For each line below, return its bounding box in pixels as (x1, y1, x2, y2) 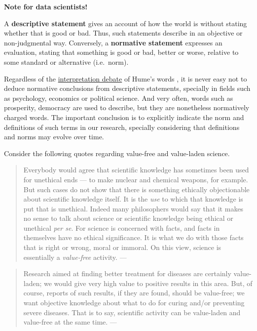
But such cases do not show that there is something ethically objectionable (23, 184, 250, 194)
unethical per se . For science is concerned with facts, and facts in (23, 222, 220, 233)
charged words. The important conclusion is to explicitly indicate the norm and (4, 112, 244, 122)
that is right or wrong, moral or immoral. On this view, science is (23, 242, 221, 252)
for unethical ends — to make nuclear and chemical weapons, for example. (23, 174, 248, 184)
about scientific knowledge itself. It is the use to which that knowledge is (23, 194, 243, 204)
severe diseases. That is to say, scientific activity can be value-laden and (23, 307, 241, 317)
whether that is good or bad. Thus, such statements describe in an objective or (4, 28, 243, 38)
